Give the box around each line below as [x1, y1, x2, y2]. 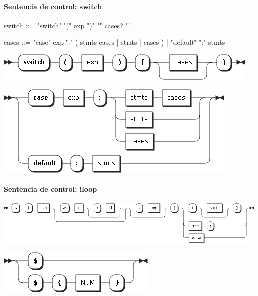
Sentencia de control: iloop [4, 183, 97, 194]
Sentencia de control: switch [4, 1, 102, 11]
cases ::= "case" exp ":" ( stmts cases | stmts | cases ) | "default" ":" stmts [4, 37, 225, 47]
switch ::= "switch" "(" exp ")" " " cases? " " [4, 20, 130, 30]
